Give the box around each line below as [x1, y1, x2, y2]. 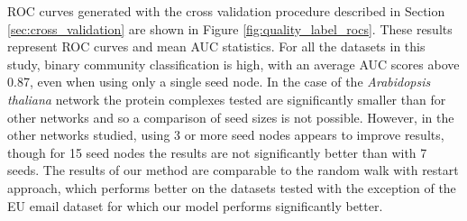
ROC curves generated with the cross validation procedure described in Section [7, 2, 445, 20]
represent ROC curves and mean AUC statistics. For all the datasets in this [7, 37, 426, 56]
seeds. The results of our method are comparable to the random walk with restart [7, 161, 459, 180]
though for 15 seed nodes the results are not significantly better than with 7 [7, 143, 427, 161]
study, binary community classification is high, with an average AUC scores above [7, 54, 460, 73]
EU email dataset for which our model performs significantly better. [7, 196, 383, 215]
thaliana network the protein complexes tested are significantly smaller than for [7, 89, 446, 108]
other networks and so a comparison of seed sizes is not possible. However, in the [7, 107, 454, 126]
